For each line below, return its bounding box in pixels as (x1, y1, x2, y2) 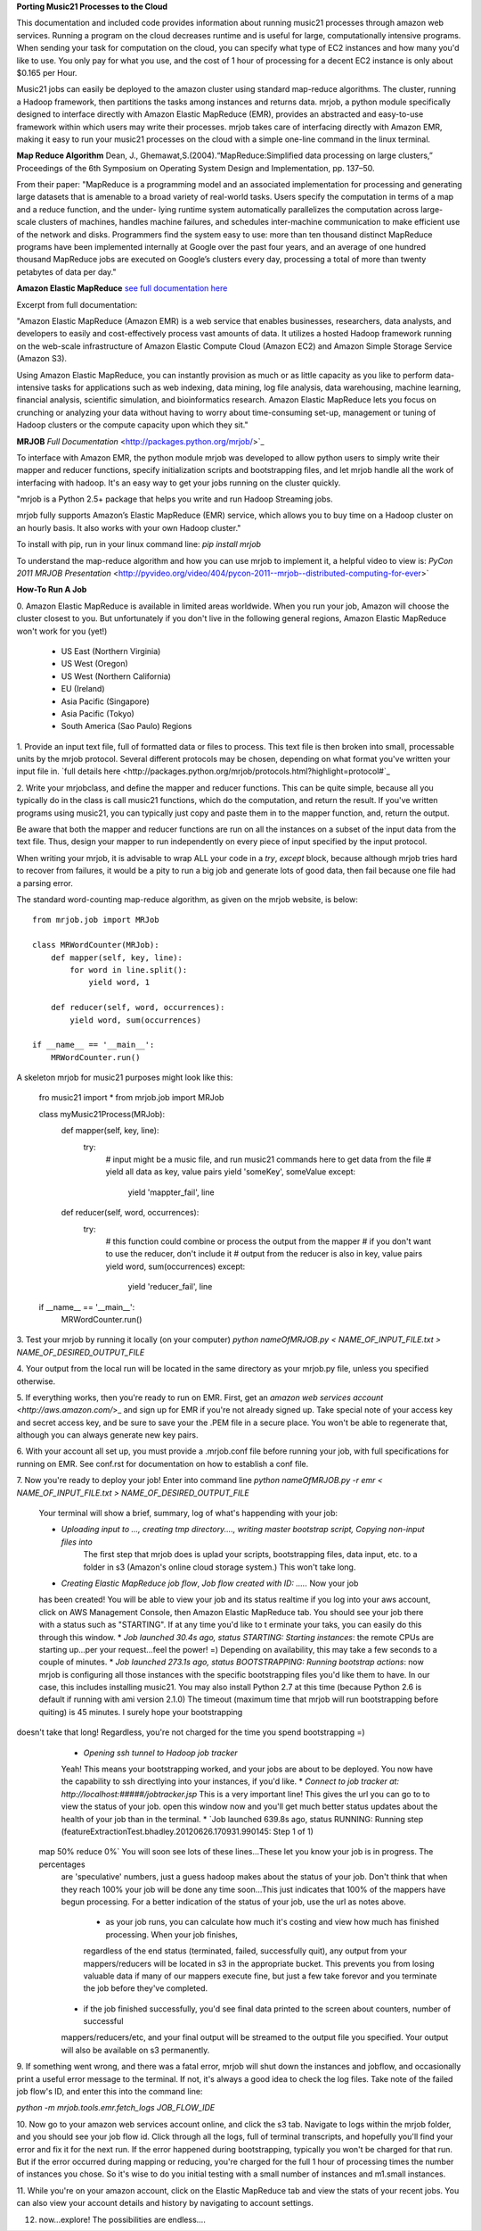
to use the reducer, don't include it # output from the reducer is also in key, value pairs (105, 1248, 423, 1259)
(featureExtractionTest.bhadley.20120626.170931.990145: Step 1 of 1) (61, 1826, 314, 1837)
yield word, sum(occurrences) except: (105, 1261, 246, 1272)
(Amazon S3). (16, 353, 67, 364)
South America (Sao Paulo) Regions (61, 721, 192, 732)
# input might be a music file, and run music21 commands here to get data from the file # (105, 1154, 432, 1165)
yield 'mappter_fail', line (127, 1187, 215, 1198)
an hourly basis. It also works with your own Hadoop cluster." (16, 522, 241, 533)
